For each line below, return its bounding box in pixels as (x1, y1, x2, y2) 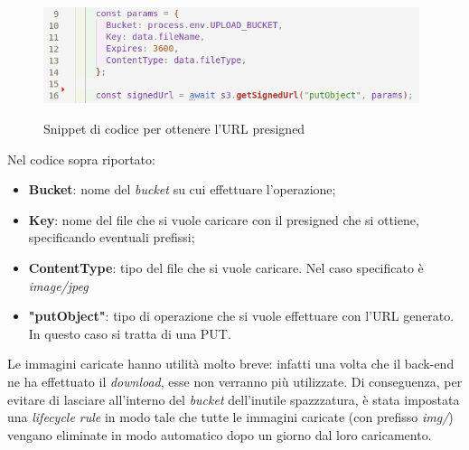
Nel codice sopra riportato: (7, 149, 155, 168)
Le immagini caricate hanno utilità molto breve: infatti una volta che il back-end (7, 354, 455, 373)
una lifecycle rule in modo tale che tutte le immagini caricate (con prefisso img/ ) (7, 408, 454, 427)
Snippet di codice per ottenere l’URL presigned (43, 119, 305, 138)
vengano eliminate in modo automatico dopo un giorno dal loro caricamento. (7, 425, 432, 444)
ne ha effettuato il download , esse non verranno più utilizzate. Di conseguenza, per (7, 372, 463, 391)
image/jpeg (28, 276, 89, 295)
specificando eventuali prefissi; (28, 228, 195, 247)
